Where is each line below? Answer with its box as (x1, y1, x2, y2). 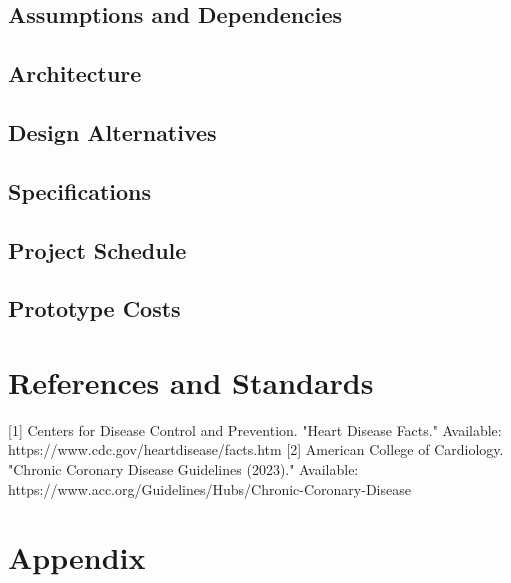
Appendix (8, 537, 146, 578)
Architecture (8, 58, 142, 89)
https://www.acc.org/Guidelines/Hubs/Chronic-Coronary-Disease (8, 478, 411, 499)
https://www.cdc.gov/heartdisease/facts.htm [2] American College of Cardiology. (8, 439, 504, 460)
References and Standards (8, 361, 374, 402)
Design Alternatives (8, 116, 217, 147)
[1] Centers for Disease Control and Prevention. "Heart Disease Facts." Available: (8, 419, 502, 440)
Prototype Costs (8, 293, 181, 324)
